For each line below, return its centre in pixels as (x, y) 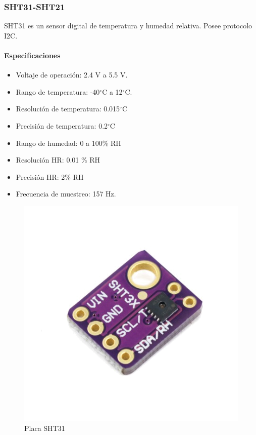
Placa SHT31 (45, 428)
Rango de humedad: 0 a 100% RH (68, 143)
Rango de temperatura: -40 (58, 91)
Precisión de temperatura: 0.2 (62, 125)
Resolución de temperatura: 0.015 (68, 109)
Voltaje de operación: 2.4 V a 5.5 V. (72, 75)
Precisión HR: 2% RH (50, 176)
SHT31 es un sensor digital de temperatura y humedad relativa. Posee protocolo (128, 26)
